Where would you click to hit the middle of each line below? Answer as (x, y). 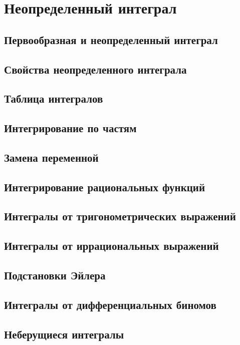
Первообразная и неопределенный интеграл (111, 39)
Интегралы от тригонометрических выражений (120, 216)
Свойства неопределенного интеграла (95, 69)
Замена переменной (51, 157)
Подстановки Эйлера (55, 275)
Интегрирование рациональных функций (105, 187)
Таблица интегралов (54, 98)
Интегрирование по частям (70, 128)
